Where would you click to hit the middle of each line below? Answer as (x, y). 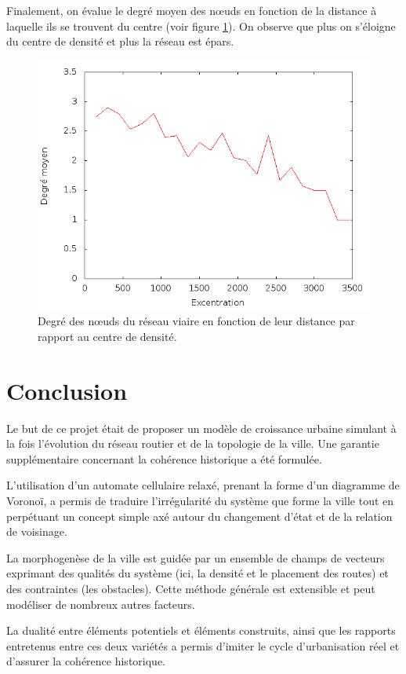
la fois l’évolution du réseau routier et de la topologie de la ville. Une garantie (193, 443)
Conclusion (67, 390)
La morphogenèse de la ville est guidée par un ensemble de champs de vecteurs (196, 557)
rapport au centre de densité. (107, 336)
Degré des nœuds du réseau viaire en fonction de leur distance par (196, 321)
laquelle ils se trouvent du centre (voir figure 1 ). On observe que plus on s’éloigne (201, 26)
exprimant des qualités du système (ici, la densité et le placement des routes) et (198, 573)
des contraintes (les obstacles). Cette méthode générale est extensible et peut (191, 589)
